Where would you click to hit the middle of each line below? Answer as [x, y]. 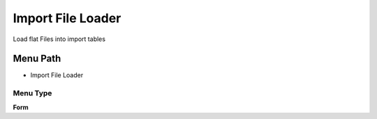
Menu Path [37, 59]
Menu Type [32, 93]
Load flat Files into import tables [59, 39]
